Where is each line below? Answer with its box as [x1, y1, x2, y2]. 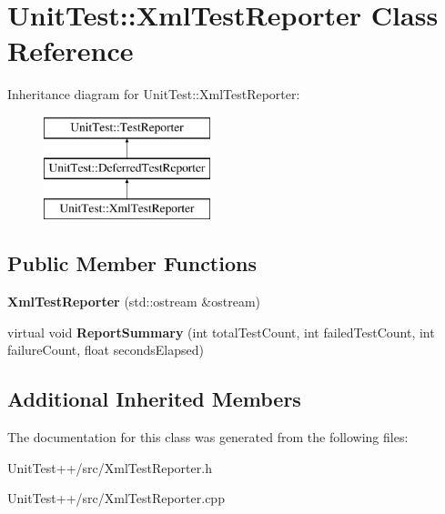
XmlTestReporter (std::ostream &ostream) [7, 292, 261, 311]
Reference [7, 32, 134, 69]
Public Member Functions [7, 249, 257, 277]
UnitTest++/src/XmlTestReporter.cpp [7, 489, 225, 508]
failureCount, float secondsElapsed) [7, 340, 204, 359]
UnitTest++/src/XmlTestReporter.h [7, 458, 212, 477]
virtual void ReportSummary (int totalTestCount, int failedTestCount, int [7, 322, 435, 341]
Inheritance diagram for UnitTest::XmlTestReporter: [7, 85, 300, 104]
